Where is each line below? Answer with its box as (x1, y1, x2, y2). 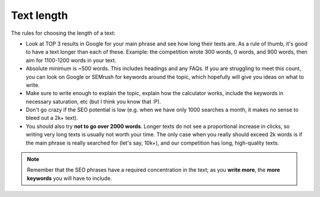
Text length (11, 9, 68, 22)
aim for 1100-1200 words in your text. (25, 57, 117, 64)
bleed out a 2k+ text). (25, 114, 78, 122)
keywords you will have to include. (27, 175, 112, 182)
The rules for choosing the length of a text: (11, 29, 116, 37)
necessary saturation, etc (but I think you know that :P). (25, 98, 161, 105)
